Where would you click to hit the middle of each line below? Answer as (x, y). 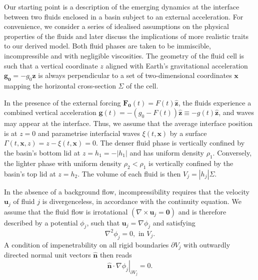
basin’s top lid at (30, 173)
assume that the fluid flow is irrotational (66, 211)
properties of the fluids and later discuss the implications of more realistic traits (126, 36)
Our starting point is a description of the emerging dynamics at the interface (122, 6)
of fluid (24, 201)
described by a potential (41, 222)
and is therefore (202, 211)
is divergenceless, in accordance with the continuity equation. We (142, 201)
